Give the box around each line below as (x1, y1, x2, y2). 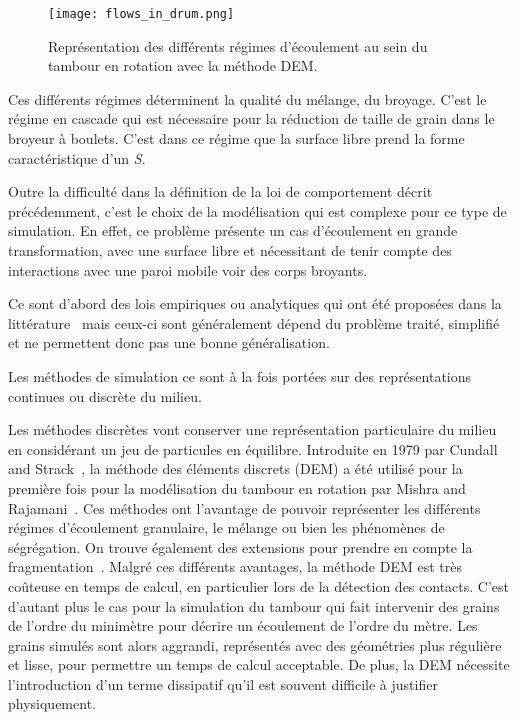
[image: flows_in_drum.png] (48, 7, 235, 21)
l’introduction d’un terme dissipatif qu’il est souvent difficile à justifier (8, 673, 438, 694)
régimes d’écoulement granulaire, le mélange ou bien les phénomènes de (8, 517, 445, 538)
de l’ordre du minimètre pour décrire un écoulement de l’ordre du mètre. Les (8, 615, 478, 636)
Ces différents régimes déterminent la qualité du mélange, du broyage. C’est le (8, 88, 487, 109)
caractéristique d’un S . (8, 147, 146, 168)
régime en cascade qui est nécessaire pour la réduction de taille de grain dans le (8, 108, 495, 129)
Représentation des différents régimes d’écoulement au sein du (48, 35, 428, 56)
